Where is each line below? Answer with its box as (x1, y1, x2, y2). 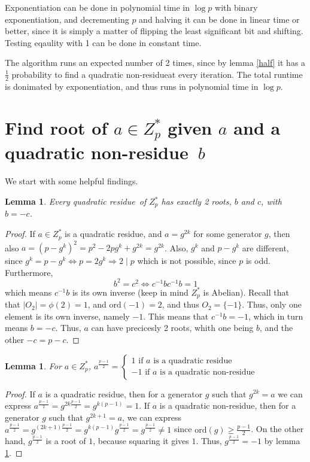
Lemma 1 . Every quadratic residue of (5, 195, 147, 208)
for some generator (193, 227, 262, 240)
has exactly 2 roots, (161, 195, 232, 208)
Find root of (5, 115, 108, 139)
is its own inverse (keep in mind (72, 285, 189, 298)
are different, (242, 241, 289, 254)
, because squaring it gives (93, 434, 189, 447)
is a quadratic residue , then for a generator (45, 387, 203, 400)
